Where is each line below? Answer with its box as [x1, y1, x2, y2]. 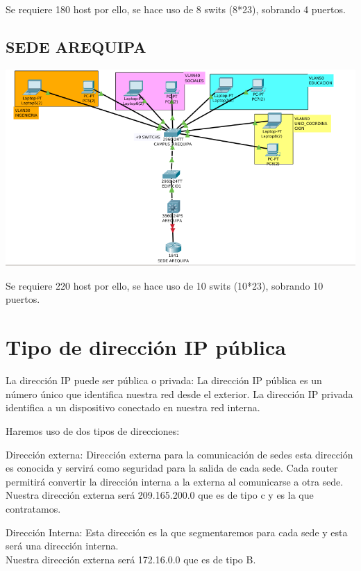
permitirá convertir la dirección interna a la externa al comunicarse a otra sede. [6, 474, 344, 488]
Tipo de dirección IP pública [6, 333, 286, 361]
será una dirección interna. [6, 538, 119, 553]
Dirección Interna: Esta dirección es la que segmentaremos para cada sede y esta [6, 524, 348, 539]
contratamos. [6, 501, 61, 515]
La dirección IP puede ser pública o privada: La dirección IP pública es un [6, 373, 322, 388]
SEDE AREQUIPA [6, 35, 146, 57]
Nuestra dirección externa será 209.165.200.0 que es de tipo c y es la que [6, 488, 314, 502]
